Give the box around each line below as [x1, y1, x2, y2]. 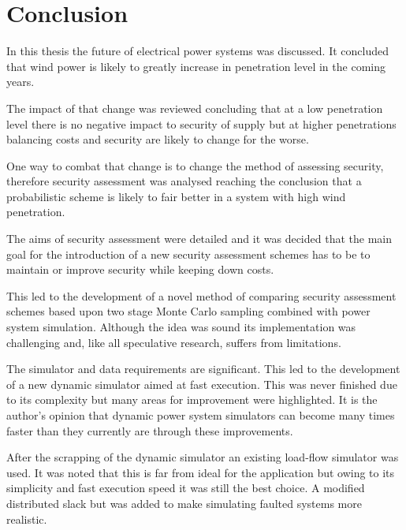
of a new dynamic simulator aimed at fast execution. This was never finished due [6, 375, 397, 392]
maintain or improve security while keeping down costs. [6, 261, 274, 278]
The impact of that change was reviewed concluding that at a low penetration [6, 99, 383, 116]
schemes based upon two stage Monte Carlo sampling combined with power [6, 303, 371, 319]
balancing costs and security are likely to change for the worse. [6, 131, 309, 147]
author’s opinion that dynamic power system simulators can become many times [6, 407, 395, 423]
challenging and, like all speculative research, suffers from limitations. [6, 334, 341, 350]
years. [6, 73, 35, 90]
